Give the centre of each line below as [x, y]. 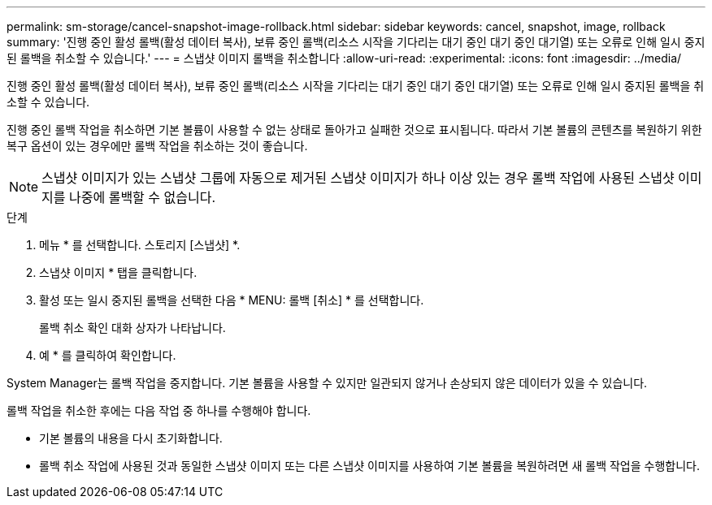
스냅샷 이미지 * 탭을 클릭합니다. [118, 272]
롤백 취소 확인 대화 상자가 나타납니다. [132, 328]
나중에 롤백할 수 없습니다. [143, 197]
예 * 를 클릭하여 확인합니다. [108, 355]
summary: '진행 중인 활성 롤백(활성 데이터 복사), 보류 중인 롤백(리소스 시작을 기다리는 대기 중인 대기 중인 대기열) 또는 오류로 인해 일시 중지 [356, 42]
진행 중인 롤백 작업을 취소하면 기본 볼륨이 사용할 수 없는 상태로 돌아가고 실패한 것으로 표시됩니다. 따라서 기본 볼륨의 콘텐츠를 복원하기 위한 [354, 129]
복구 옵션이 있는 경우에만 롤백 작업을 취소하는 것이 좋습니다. [157, 146]
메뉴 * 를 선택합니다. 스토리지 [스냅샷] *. [140, 245]
